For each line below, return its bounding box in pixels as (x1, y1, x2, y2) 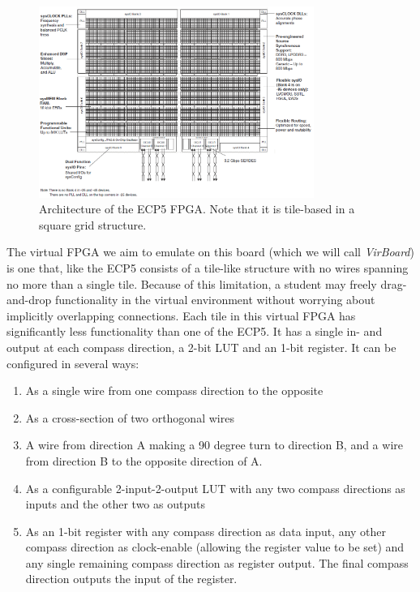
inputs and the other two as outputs (25, 495, 205, 513)
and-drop (6, 291, 52, 308)
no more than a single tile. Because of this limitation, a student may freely (6, 275, 377, 292)
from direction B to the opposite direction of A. (25, 452, 263, 469)
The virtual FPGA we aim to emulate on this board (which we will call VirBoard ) (6, 243, 414, 260)
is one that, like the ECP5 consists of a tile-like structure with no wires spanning (6, 259, 409, 276)
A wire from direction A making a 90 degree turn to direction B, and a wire (25, 436, 403, 453)
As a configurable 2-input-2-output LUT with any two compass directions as (25, 479, 405, 496)
